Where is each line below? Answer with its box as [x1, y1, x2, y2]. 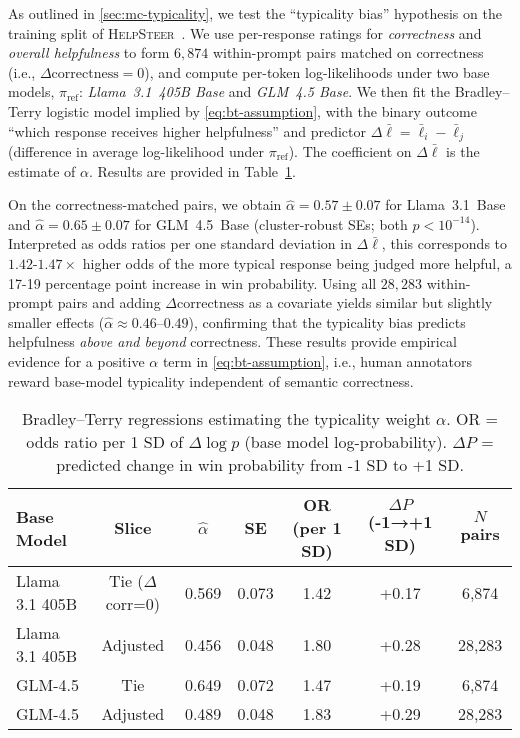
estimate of [8, 160, 76, 181]
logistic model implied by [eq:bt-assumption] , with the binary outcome [46, 100, 477, 121]
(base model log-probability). [244, 430, 447, 454]
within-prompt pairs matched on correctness [212, 42, 484, 63]
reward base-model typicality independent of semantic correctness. [8, 370, 414, 391]
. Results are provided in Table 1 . [88, 160, 296, 181]
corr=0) [105, 592, 161, 616]
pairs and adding [57, 292, 161, 313]
